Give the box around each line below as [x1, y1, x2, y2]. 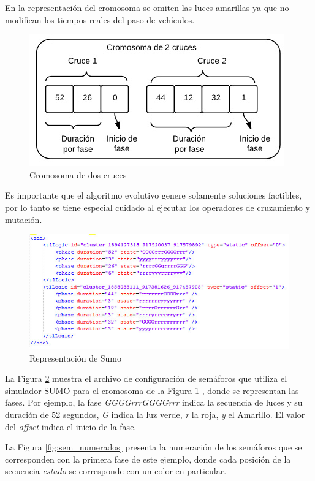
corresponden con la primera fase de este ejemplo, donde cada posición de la [5, 452, 291, 465]
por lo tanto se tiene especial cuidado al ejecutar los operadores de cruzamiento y [5, 200, 310, 213]
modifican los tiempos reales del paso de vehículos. [5, 13, 195, 26]
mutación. [5, 213, 42, 225]
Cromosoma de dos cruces [29, 168, 127, 181]
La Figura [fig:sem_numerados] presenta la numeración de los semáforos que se [5, 441, 302, 453]
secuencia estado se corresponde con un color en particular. [5, 464, 227, 477]
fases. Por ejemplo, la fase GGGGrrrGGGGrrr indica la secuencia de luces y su [5, 396, 303, 409]
